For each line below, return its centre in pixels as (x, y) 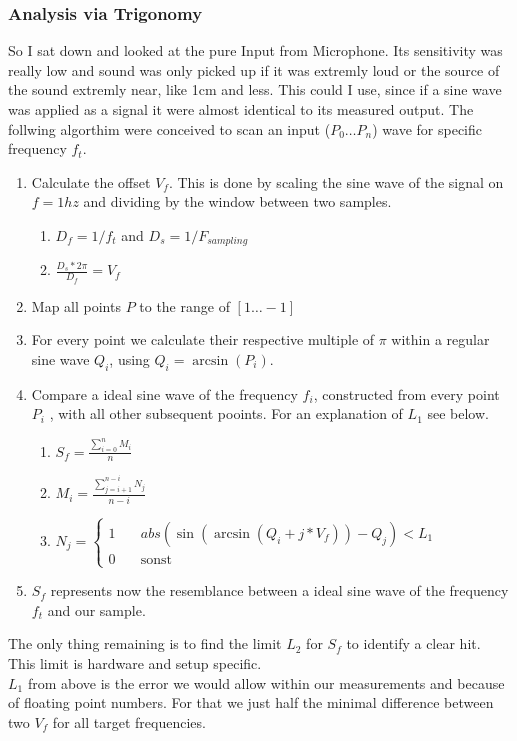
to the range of (184, 305)
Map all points (76, 305)
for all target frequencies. (129, 721)
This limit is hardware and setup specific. (135, 662)
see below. (458, 413)
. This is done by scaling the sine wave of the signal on (336, 181)
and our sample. (96, 609)
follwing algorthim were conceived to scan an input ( (169, 128)
